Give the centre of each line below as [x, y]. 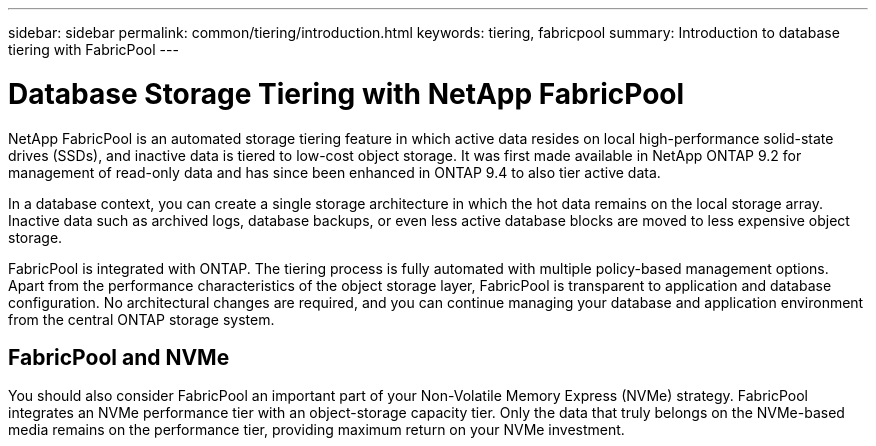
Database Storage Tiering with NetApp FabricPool [346, 93]
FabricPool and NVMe [119, 357]
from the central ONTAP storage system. [141, 319]
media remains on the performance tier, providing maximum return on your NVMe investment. [316, 430]
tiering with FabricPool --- [93, 49]
